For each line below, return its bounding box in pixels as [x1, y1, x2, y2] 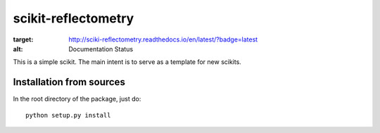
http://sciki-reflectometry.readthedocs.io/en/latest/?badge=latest [68, 35, 258, 44]
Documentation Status [68, 44, 134, 53]
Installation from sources [13, 76, 126, 88]
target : [13, 35, 34, 44]
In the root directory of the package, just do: [13, 95, 141, 103]
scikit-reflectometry [13, 11, 134, 26]
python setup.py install [25, 111, 111, 119]
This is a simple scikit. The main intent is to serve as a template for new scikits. [13, 58, 242, 66]
